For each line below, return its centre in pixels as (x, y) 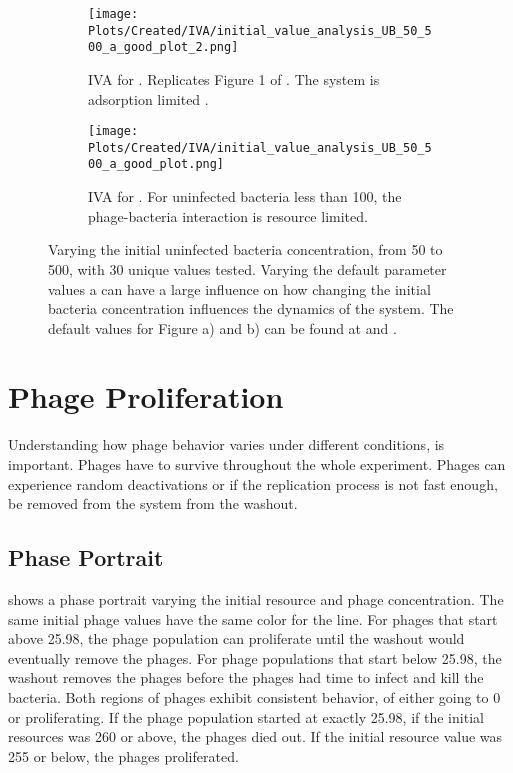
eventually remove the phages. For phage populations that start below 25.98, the (255, 657)
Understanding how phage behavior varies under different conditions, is (226, 444)
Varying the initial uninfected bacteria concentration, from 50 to (245, 249)
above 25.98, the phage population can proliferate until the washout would (236, 638)
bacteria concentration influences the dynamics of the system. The (251, 308)
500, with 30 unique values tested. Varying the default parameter (247, 268)
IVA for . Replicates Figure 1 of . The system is (234, 78)
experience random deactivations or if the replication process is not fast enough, (253, 483)
